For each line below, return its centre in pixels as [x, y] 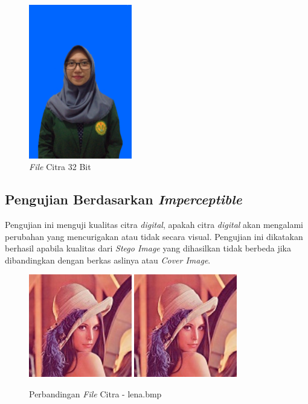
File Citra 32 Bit [60, 167]
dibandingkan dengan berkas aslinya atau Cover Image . [108, 260]
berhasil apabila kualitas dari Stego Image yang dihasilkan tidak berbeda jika [148, 248]
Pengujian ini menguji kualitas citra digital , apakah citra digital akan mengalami [154, 225]
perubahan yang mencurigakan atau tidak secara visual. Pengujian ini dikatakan [154, 236]
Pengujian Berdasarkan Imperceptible [124, 199]
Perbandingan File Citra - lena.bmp [95, 393]
